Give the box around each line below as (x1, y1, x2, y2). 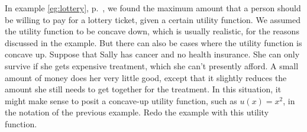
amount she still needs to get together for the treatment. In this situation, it (5, 83, 282, 95)
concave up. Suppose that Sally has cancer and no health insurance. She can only (5, 48, 300, 60)
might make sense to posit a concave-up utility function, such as (5, 94, 237, 107)
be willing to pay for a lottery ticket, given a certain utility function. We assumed (5, 13, 301, 25)
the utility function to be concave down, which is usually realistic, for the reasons (5, 25, 299, 37)
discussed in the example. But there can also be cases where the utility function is (5, 36, 302, 49)
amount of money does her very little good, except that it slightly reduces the (5, 71, 287, 83)
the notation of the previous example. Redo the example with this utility (5, 106, 269, 118)
